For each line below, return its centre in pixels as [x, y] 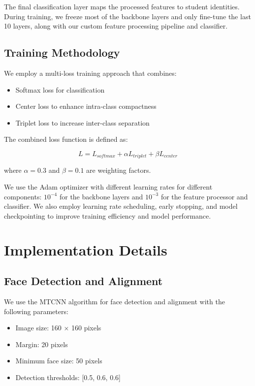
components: [23, 196]
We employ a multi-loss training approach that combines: [90, 73]
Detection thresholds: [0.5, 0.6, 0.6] [68, 377]
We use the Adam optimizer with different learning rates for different [108, 187]
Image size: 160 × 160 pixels [58, 328]
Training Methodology [62, 52]
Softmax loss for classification [60, 89]
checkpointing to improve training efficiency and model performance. [108, 215]
